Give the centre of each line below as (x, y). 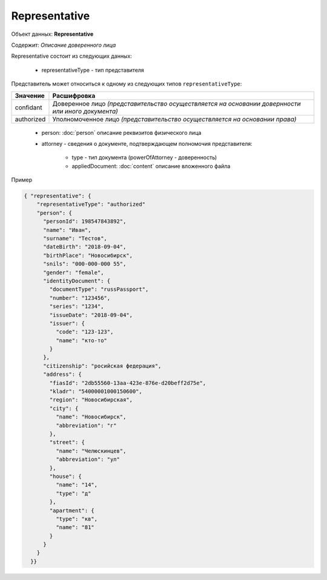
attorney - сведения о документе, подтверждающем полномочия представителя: (147, 143)
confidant (28, 107)
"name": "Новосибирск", (91, 417)
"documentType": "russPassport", (99, 289)
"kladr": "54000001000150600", (96, 391)
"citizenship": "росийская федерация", (102, 366)
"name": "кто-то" (81, 340)
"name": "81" (75, 527)
